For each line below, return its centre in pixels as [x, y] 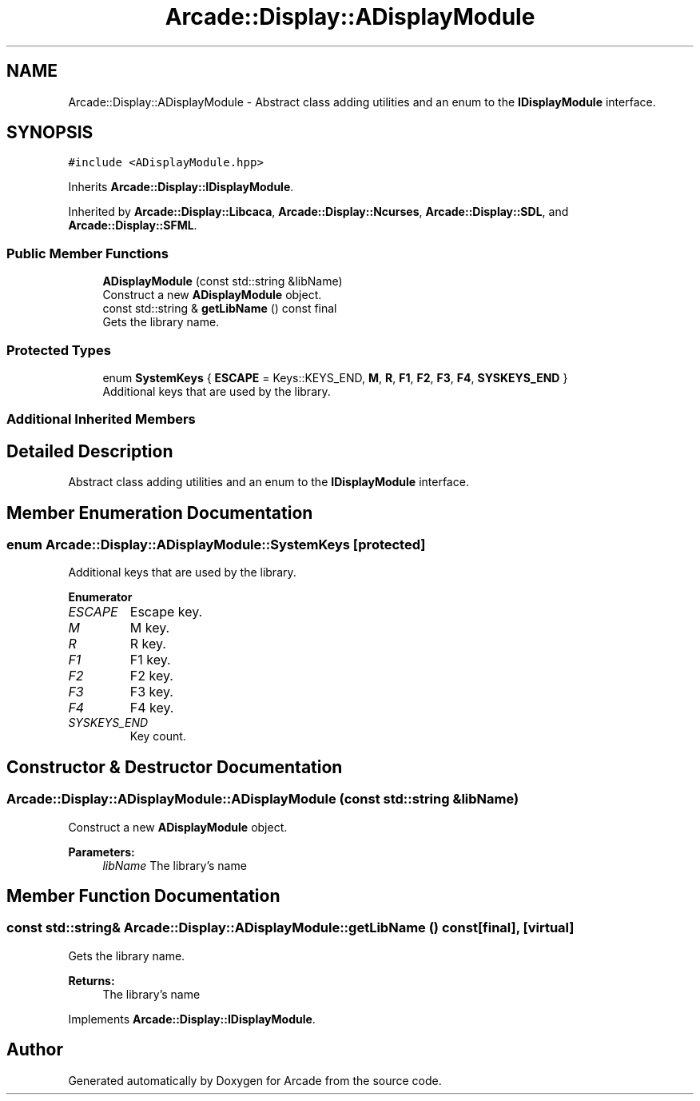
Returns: [91, 980]
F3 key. [151, 692]
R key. [148, 644]
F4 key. [152, 708]
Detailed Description [90, 451]
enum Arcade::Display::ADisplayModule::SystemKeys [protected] [216, 545]
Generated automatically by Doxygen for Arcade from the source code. [255, 1080]
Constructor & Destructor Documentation [175, 767]
